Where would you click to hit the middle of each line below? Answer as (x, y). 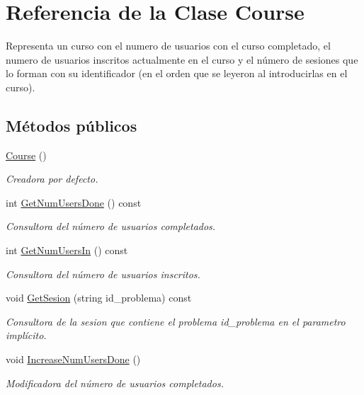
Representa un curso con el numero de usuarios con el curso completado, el (168, 46)
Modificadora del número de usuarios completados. (115, 383)
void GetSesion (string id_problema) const (99, 298)
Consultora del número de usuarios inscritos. (103, 274)
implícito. (26, 335)
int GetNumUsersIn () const (67, 250)
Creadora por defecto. (52, 179)
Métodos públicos (72, 125)
